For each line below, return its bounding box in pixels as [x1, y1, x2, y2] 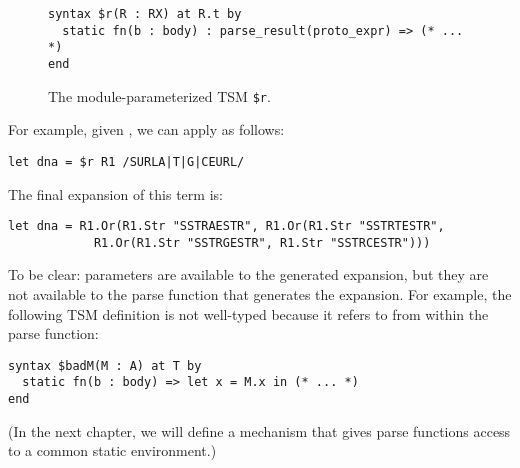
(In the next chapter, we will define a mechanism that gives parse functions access [8, 420, 511, 441]
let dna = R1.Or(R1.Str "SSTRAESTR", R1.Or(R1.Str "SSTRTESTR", [8, 219, 445, 234]
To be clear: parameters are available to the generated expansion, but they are [8, 264, 489, 285]
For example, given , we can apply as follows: [8, 119, 285, 140]
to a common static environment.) [8, 440, 217, 461]
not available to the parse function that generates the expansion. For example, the [8, 284, 512, 305]
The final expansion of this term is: [8, 183, 223, 204]
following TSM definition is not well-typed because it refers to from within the [8, 303, 489, 324]
